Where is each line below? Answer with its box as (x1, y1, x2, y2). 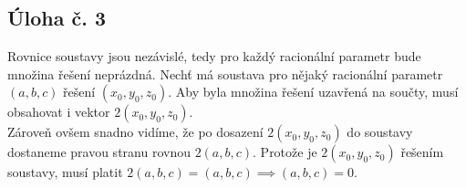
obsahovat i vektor (7, 102, 110, 121)
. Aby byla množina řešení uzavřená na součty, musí (168, 82, 459, 101)
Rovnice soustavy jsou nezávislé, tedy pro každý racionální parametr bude (7, 47, 421, 66)
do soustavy (347, 122, 413, 141)
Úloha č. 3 (7, 4, 107, 32)
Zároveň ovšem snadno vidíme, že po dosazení (7, 122, 264, 141)
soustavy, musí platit (7, 162, 123, 182)
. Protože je (253, 142, 317, 162)
